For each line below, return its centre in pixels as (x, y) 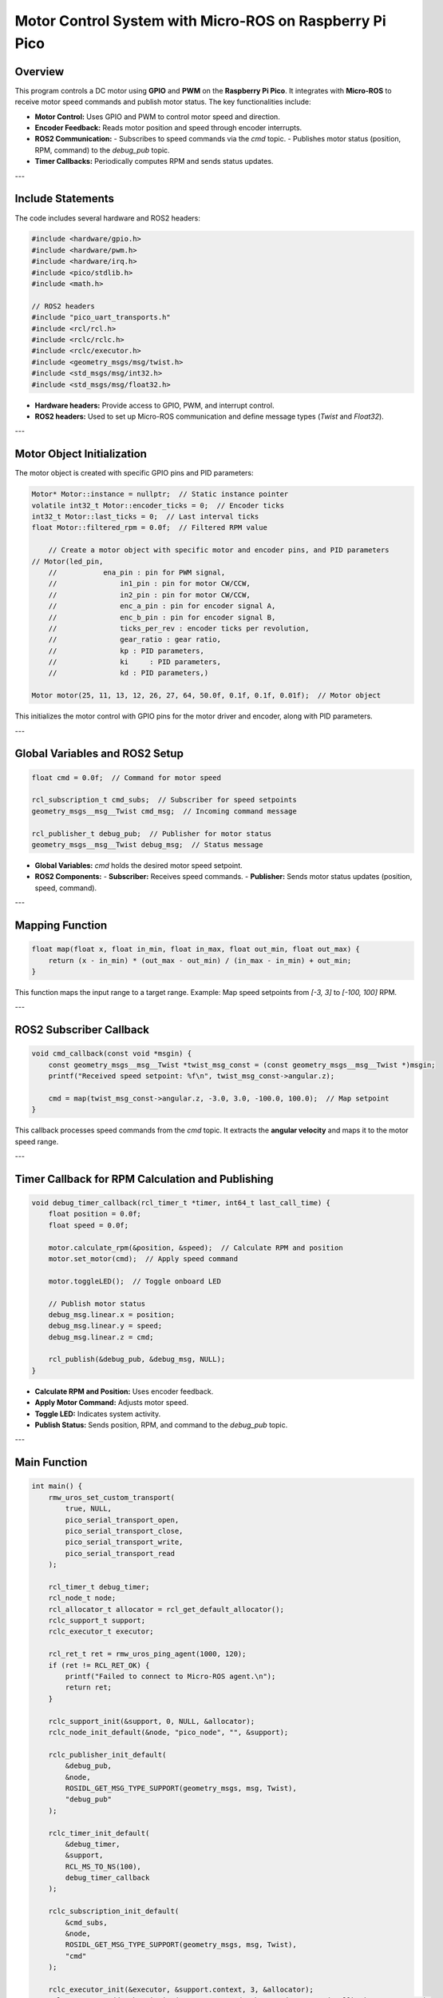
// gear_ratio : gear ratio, (134, 640)
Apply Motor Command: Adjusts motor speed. (112, 1403)
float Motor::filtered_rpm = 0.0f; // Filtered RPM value (149, 528)
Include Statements (65, 199)
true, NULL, (88, 1509)
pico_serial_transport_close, (124, 1531)
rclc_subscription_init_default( (114, 1911)
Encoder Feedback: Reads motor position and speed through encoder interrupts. (168, 128)
